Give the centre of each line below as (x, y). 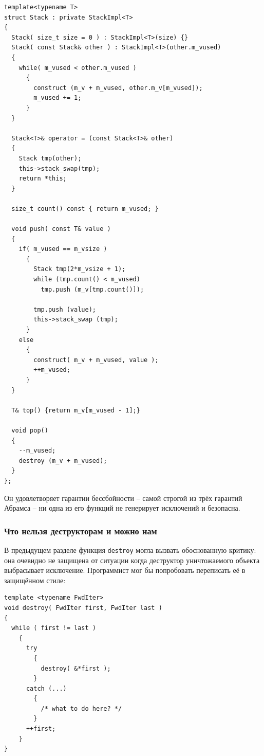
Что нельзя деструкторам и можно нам (81, 530)
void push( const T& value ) (61, 229)
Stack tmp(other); (50, 158)
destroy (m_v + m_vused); (63, 461)
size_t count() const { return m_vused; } (85, 209)
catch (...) (46, 688)
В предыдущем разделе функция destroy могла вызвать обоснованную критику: (130, 550)
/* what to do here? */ (81, 708)
